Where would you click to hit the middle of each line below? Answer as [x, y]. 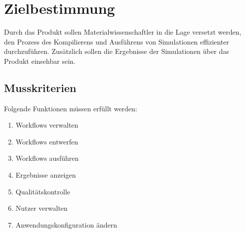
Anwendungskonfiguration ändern [66, 224]
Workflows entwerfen [47, 141]
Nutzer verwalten [41, 208]
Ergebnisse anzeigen [46, 175]
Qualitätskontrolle [43, 191]
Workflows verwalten [47, 125]
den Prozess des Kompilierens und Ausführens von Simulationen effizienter [117, 41]
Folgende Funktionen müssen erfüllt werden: [71, 108]
